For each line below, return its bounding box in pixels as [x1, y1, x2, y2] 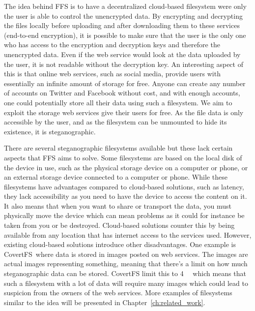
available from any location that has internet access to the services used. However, [4, 229, 252, 240]
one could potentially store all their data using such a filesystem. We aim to [4, 97, 232, 107]
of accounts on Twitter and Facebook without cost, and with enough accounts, [4, 88, 240, 98]
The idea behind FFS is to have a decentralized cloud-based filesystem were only [4, 1, 247, 11]
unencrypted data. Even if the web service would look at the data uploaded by [4, 49, 241, 59]
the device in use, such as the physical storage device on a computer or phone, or [4, 162, 248, 172]
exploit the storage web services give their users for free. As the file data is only [4, 107, 244, 117]
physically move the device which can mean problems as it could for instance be [4, 210, 245, 220]
